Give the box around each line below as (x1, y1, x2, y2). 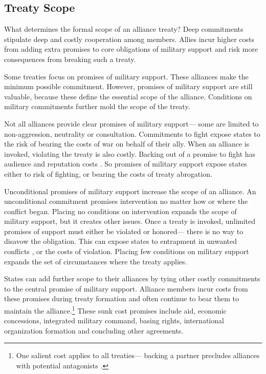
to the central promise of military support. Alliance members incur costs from (4, 283, 248, 294)
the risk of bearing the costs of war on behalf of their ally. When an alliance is (4, 138, 250, 149)
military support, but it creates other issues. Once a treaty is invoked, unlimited (4, 216, 256, 226)
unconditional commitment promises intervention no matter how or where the (4, 196, 248, 206)
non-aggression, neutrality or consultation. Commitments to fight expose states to (4, 128, 260, 139)
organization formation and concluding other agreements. (4, 325, 184, 336)
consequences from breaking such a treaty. (4, 53, 136, 64)
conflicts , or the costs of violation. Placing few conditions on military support (4, 246, 249, 257)
